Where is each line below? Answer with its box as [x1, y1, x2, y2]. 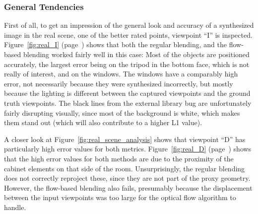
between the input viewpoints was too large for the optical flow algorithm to [4, 192, 236, 203]
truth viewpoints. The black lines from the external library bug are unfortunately [4, 97, 252, 108]
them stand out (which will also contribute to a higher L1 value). [4, 117, 202, 128]
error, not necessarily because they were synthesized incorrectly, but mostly [4, 78, 233, 88]
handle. [4, 202, 26, 212]
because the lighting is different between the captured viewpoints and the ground [4, 88, 251, 98]
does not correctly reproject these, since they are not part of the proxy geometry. [4, 173, 251, 183]
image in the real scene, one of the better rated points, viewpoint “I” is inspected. [4, 29, 253, 40]
